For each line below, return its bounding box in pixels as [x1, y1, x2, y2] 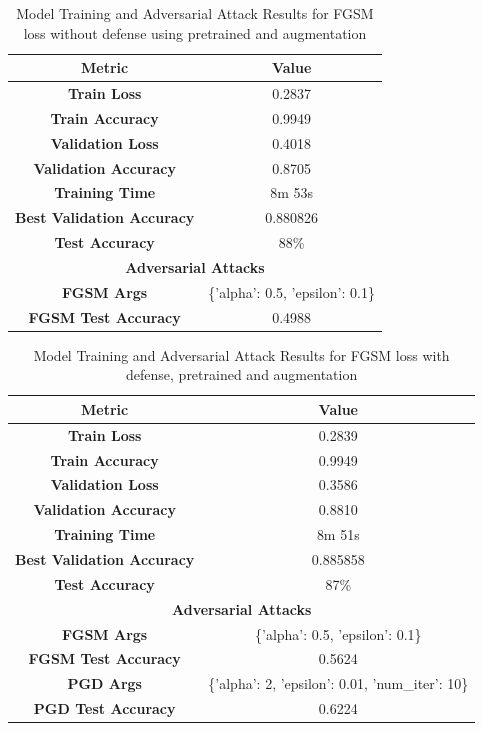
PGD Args [67, 673, 142, 694]
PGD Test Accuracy [33, 698, 176, 719]
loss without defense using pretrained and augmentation [23, 22, 367, 43]
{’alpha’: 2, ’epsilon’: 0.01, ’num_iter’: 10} [208, 673, 469, 694]
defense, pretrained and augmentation [126, 364, 358, 385]
